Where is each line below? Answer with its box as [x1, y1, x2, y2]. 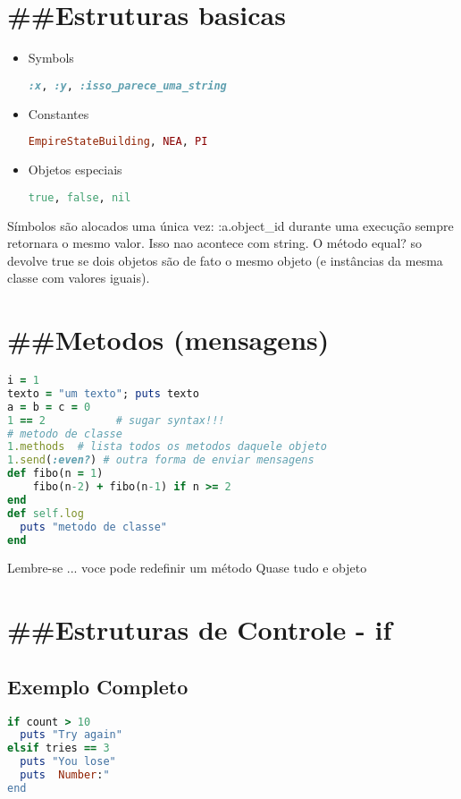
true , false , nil [28, 191, 131, 204]
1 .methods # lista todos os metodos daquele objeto [7, 440, 327, 454]
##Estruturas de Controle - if [7, 611, 392, 648]
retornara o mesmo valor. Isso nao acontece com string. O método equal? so [7, 234, 423, 252]
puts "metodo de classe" [20, 520, 167, 533]
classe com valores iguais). [7, 268, 150, 287]
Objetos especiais [28, 160, 122, 179]
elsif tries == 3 [7, 742, 110, 755]
